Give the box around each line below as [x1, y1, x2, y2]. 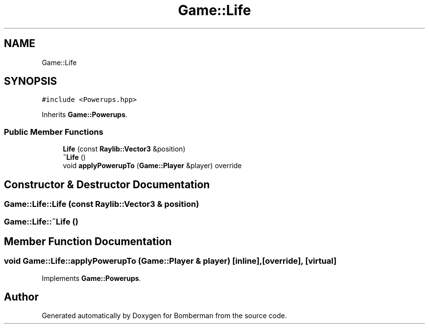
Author [4, 291, 39, 303]
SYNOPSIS [4, 75, 57, 88]
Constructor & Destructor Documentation [4, 178, 210, 191]
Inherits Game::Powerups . [42, 110, 128, 119]
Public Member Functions [4, 126, 103, 137]
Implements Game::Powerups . [42, 274, 141, 282]
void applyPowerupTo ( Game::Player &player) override [63, 161, 242, 170]
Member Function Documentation [4, 235, 172, 248]
